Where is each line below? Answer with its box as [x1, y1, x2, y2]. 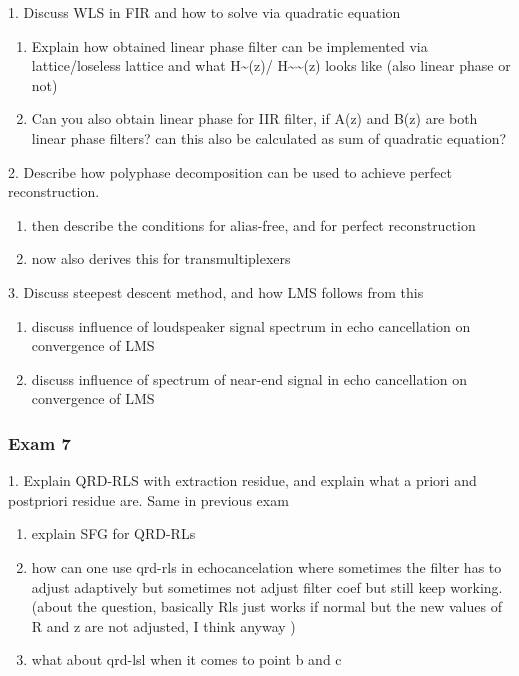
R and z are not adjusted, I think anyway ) [31, 615, 296, 636]
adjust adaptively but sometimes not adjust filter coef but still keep [31, 576, 446, 597]
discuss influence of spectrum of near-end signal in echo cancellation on [31, 368, 468, 389]
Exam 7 [8, 430, 71, 455]
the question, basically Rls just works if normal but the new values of [77, 596, 502, 617]
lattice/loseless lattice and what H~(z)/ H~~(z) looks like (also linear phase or [31, 55, 511, 76]
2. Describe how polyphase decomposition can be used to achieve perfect [8, 161, 452, 182]
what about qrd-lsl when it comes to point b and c [31, 649, 342, 670]
